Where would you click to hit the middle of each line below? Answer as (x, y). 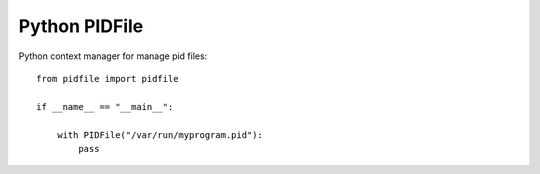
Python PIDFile (81, 26)
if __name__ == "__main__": (105, 106)
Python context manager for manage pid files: (113, 56)
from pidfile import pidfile (107, 78)
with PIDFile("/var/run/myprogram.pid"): (160, 134)
